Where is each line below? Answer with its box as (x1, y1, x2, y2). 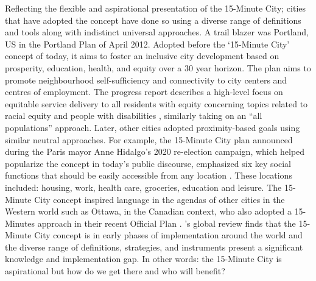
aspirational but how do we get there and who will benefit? (5, 265, 225, 277)
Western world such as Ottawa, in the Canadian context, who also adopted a (5, 205, 292, 218)
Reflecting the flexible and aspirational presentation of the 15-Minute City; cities (5, 2, 306, 14)
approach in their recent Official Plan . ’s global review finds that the (37, 216, 296, 229)
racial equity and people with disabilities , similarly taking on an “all (5, 109, 262, 122)
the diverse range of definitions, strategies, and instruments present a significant (5, 240, 303, 253)
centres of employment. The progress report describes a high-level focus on (5, 85, 283, 98)
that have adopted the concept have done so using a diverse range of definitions (5, 13, 301, 26)
